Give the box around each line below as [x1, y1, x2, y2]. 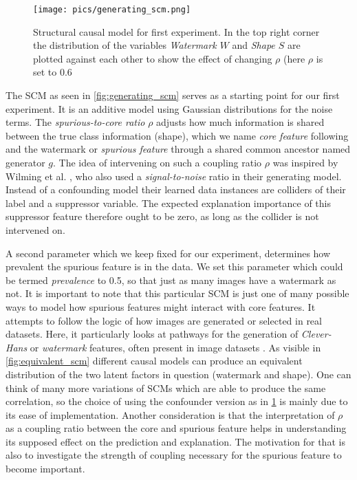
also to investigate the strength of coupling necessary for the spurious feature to [6, 448, 342, 462]
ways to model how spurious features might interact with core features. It [6, 299, 316, 314]
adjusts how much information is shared [156, 115, 325, 129]
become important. [6, 461, 85, 476]
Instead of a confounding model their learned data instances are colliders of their [6, 182, 346, 197]
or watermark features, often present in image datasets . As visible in [30, 340, 321, 354]
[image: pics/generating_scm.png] [33, 5, 191, 14]
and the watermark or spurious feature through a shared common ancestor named [6, 142, 351, 156]
